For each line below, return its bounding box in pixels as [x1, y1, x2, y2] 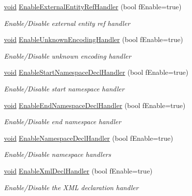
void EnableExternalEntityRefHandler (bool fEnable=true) [4, 1, 182, 11]
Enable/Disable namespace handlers [4, 149, 111, 159]
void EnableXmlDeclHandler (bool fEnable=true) [4, 165, 153, 175]
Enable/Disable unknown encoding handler [4, 50, 131, 61]
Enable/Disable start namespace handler [4, 83, 124, 93]
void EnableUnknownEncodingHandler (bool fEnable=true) [4, 34, 183, 44]
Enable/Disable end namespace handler [4, 116, 121, 127]
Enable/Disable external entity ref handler [4, 18, 130, 28]
